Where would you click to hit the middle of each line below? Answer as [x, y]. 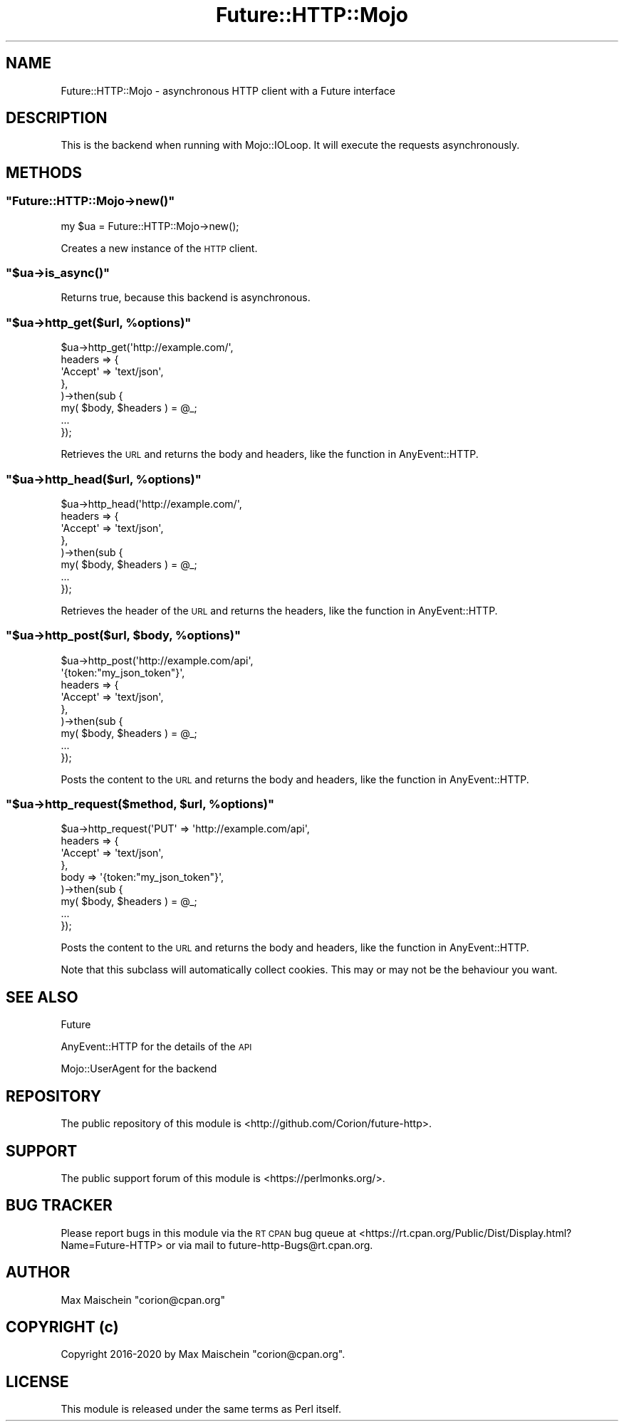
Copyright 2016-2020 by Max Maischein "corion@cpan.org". [203, 1354]
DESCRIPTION [57, 118]
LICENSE [37, 1381]
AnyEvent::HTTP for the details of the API [156, 1047]
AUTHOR [38, 1272]
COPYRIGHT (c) [62, 1327]
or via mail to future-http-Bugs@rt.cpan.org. [269, 1245]
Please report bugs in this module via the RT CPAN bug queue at [208, 1233]
